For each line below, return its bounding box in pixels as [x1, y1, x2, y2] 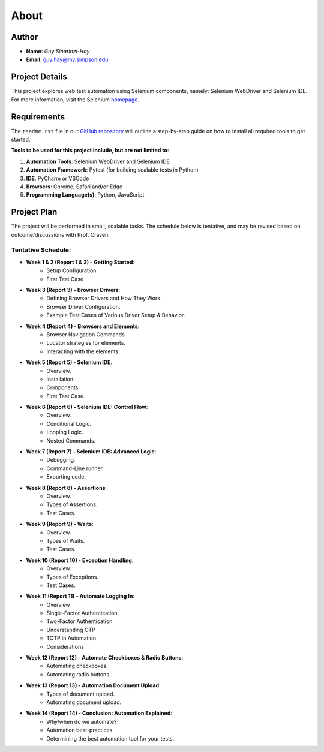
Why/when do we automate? [46, 718, 117, 725]
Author [11, 32, 38, 42]
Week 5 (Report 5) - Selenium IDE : [26, 359, 113, 366]
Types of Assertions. [46, 501, 98, 508]
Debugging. [46, 456, 76, 464]
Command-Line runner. [46, 465, 104, 472]
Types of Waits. [46, 537, 85, 544]
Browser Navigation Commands [46, 330, 125, 338]
